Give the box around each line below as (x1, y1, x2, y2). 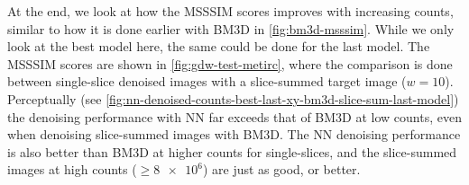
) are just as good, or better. (202, 160, 361, 179)
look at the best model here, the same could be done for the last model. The (7, 37, 430, 56)
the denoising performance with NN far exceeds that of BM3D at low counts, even (7, 107, 462, 126)
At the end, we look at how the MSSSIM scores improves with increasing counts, (7, 2, 454, 20)
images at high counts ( (7, 160, 137, 179)
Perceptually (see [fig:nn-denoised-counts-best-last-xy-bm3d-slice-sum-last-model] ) (7, 89, 459, 108)
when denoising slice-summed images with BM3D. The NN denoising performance (7, 125, 461, 144)
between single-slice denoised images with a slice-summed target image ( (7, 72, 407, 91)
